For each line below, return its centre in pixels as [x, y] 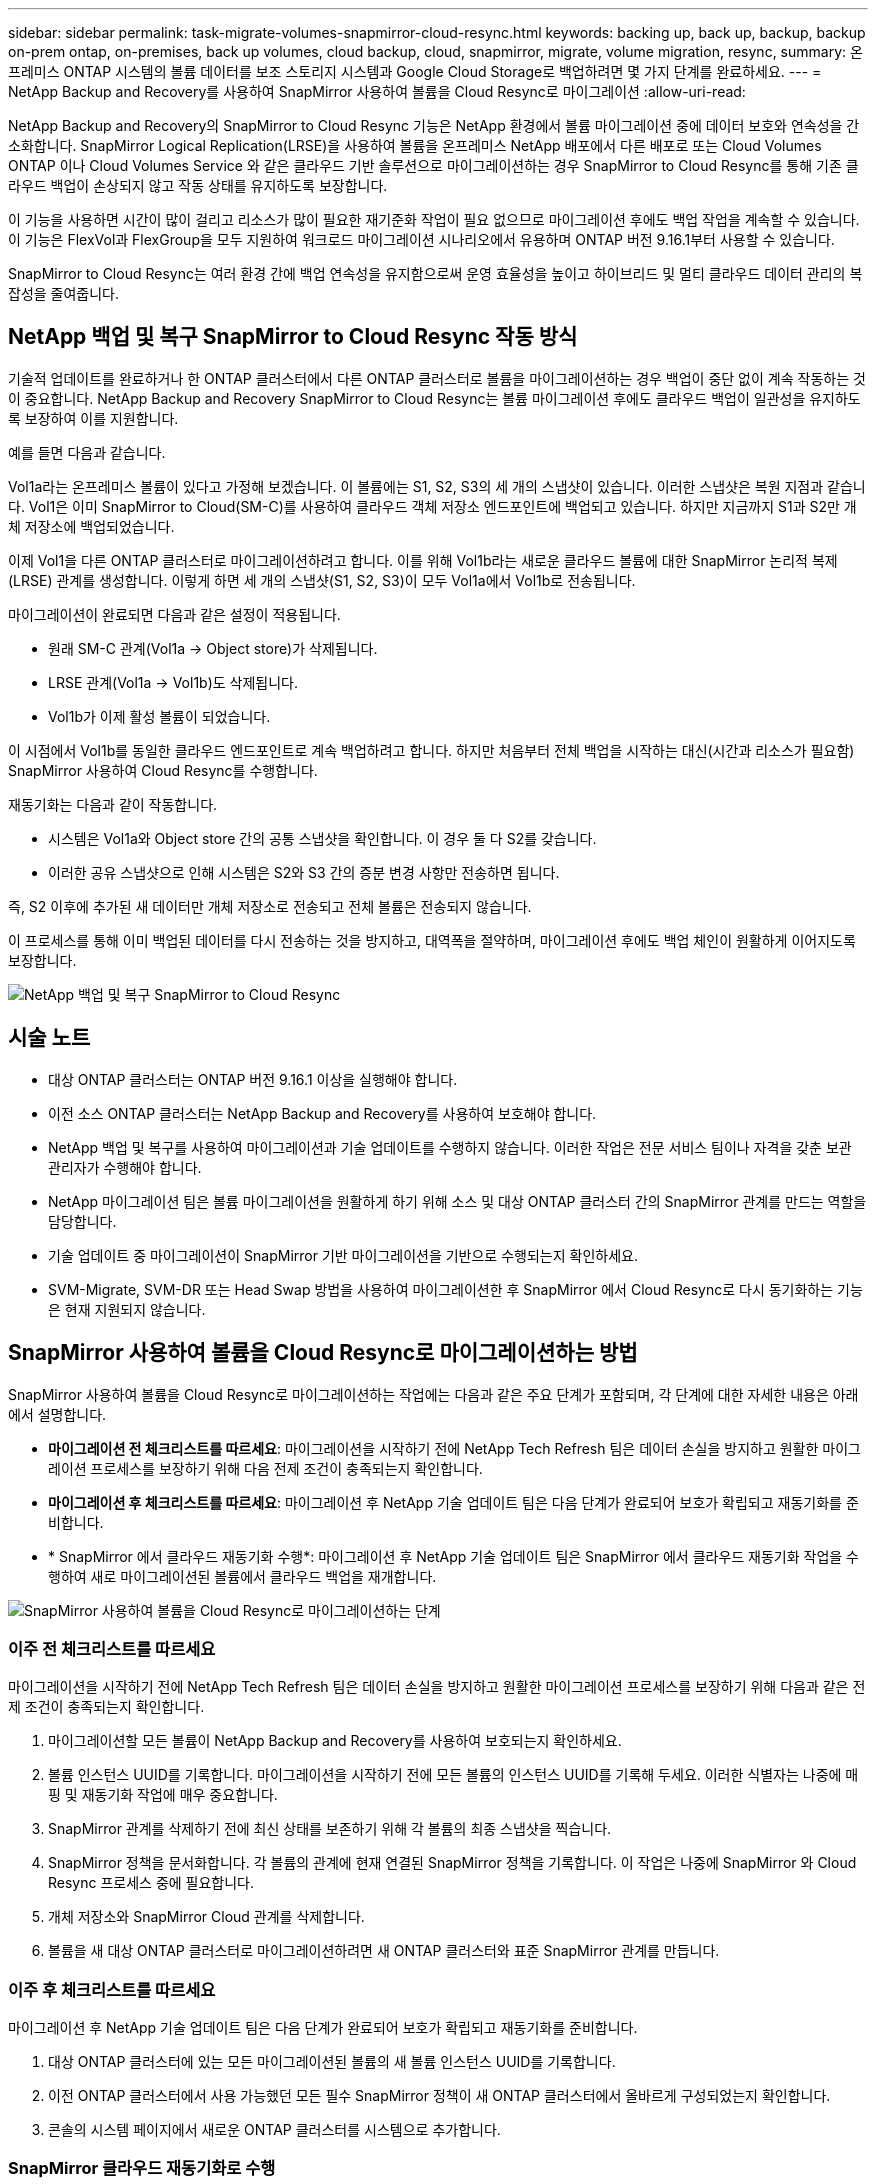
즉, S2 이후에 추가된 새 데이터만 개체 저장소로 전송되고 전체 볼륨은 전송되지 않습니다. [270, 906]
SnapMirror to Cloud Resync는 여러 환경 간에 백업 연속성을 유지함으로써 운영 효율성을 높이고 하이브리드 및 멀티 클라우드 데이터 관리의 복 [435, 273]
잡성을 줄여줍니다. [64, 293]
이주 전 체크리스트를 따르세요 [112, 1648]
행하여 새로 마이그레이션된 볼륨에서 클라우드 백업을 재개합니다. [242, 1576]
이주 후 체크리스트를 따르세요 [112, 1989]
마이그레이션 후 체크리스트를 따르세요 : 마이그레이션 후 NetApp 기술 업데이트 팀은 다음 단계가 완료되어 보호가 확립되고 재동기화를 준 [453, 1502]
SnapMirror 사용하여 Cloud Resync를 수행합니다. [163, 770]
